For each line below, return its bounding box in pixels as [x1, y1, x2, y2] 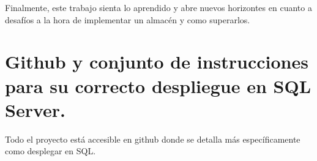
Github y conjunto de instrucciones [5, 49, 308, 74]
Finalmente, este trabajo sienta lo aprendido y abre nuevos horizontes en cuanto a [5, 1, 312, 13]
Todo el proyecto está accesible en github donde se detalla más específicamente [5, 132, 300, 145]
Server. [5, 97, 65, 122]
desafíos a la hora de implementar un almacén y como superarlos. [5, 13, 250, 26]
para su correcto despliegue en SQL [5, 73, 311, 98]
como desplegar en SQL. [5, 144, 96, 157]
